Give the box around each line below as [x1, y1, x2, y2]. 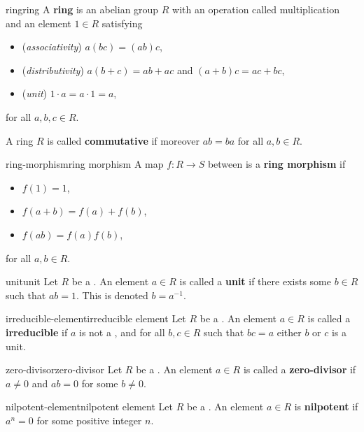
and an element [6, 15, 71, 30]
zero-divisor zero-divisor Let [6, 362, 122, 377]
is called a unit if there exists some [179, 274, 331, 289]
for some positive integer [36, 412, 142, 427]
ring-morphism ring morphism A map [6, 157, 164, 171]
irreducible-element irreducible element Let [6, 311, 186, 326]
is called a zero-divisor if [243, 362, 356, 377]
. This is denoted [76, 287, 148, 302]
